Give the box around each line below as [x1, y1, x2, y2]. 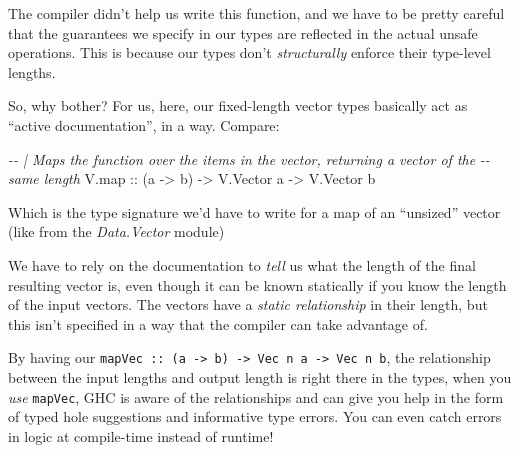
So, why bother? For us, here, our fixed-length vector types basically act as [8, 95, 468, 116]
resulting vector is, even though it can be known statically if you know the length [8, 274, 507, 295]
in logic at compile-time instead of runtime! [8, 425, 274, 446]
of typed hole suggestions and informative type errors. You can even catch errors [8, 406, 502, 427]
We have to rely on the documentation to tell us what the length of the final [8, 254, 476, 275]
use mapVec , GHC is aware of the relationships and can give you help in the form [8, 386, 504, 407]
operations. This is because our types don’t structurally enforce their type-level [8, 42, 491, 63]
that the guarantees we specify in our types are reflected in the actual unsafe [8, 22, 478, 43]
